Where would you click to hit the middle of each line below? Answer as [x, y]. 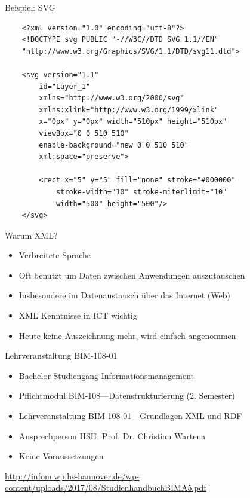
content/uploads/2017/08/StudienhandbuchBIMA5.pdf [106, 488]
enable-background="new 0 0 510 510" [114, 145]
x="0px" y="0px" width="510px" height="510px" [133, 122]
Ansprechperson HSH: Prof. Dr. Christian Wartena [112, 436]
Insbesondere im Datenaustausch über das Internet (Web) [124, 295]
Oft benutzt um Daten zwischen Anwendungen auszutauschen [132, 275]
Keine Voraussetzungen [61, 456]
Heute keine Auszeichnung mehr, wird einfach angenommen [127, 335]
